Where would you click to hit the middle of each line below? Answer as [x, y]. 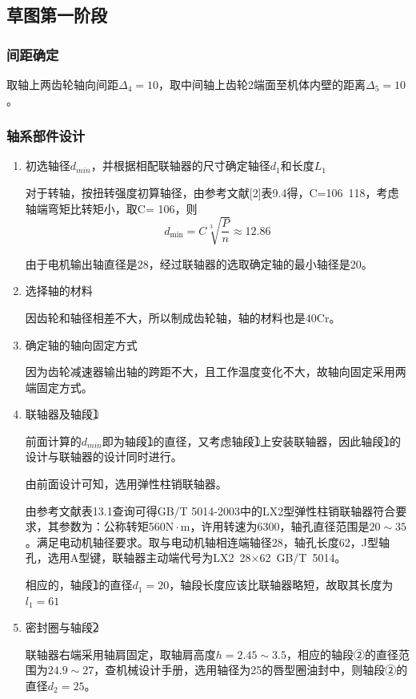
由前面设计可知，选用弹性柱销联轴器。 [126, 484]
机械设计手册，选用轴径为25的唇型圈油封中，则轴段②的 [262, 670]
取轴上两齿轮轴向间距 [62, 84]
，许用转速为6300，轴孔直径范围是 [280, 526]
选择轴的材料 [59, 291]
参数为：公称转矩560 [112, 526]
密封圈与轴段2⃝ [62, 627]
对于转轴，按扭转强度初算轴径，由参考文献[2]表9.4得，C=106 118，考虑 [212, 192]
